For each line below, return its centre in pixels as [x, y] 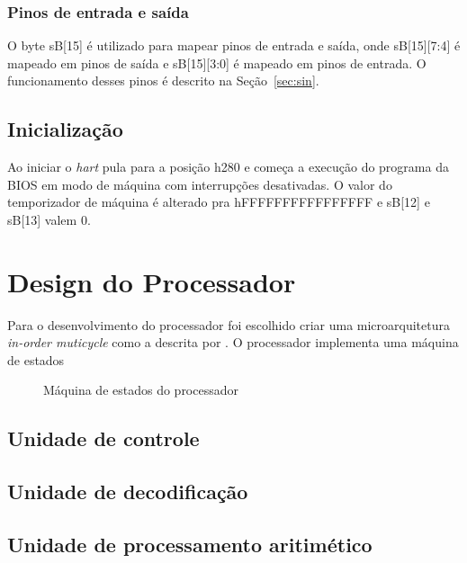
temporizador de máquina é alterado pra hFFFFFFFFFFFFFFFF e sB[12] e [219, 202]
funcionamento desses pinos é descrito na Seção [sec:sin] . [163, 80]
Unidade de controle [103, 438]
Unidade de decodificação [128, 492]
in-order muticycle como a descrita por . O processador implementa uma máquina [233, 342]
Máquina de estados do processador [141, 390]
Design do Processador [152, 281]
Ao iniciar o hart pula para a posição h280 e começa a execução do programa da [228, 167]
